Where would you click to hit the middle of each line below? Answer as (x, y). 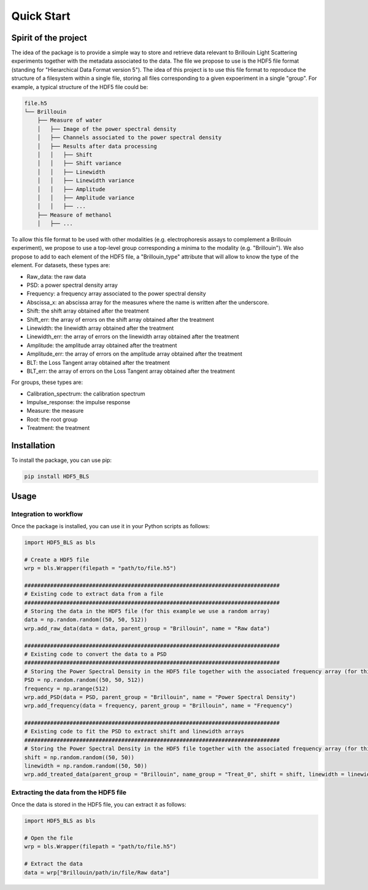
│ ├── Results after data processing (97, 146)
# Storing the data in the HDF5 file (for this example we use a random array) (147, 611)
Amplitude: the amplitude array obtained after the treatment (102, 345)
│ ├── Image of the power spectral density (107, 129)
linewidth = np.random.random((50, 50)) (86, 766)
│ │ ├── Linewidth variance (86, 181)
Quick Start (41, 16)
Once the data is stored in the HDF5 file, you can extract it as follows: (99, 805)
